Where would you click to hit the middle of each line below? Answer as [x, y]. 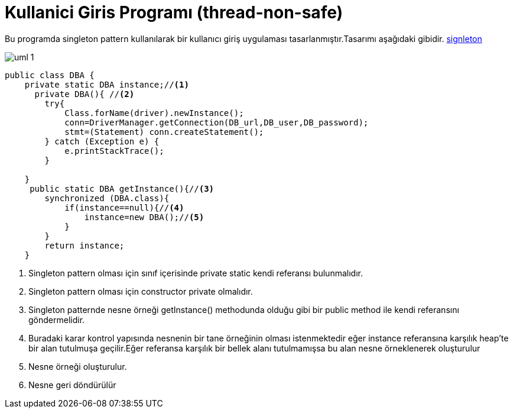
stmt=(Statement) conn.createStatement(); [164, 132]
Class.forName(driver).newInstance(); [154, 113]
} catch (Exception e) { [102, 141]
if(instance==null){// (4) [124, 207]
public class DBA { [50, 75]
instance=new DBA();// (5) [144, 217]
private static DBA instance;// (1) [107, 84]
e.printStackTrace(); [114, 151]
